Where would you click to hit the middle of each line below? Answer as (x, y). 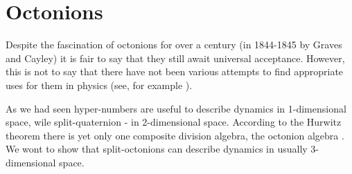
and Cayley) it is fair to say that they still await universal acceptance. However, (175, 58)
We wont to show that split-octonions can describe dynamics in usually (157, 149)
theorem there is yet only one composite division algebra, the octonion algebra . (175, 135)
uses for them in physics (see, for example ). (99, 85)
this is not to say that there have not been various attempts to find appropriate (175, 71)
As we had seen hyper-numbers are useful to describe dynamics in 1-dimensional (176, 108)
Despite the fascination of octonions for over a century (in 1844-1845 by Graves (174, 45)
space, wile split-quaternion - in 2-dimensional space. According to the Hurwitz (174, 122)
